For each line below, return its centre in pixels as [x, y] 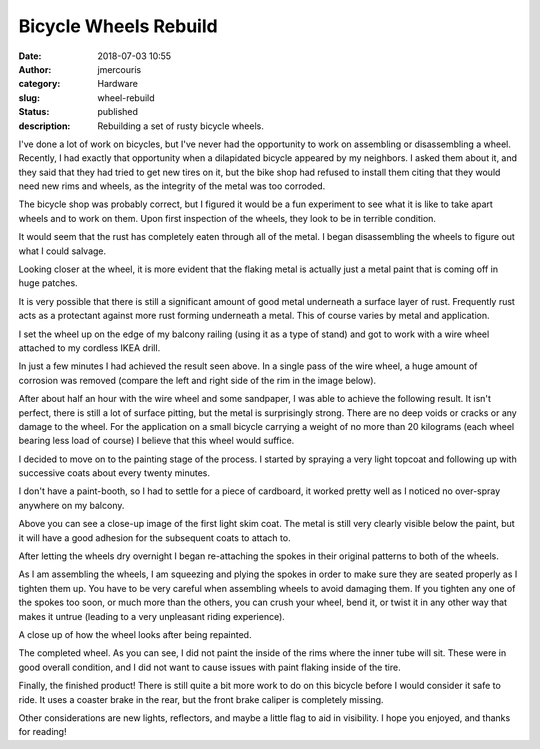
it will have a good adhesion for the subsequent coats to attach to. [154, 537]
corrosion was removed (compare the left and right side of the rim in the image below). [197, 380]
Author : [35, 69]
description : [44, 126]
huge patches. [48, 283]
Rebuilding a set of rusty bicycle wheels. [180, 126]
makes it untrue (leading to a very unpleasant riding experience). [151, 616]
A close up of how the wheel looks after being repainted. [135, 634]
